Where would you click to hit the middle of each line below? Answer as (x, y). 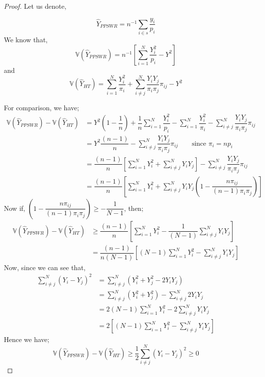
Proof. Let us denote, (35, 6)
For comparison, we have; (42, 107)
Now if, (15, 208)
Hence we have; (27, 339)
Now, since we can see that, (45, 267)
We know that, (26, 40)
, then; (134, 208)
